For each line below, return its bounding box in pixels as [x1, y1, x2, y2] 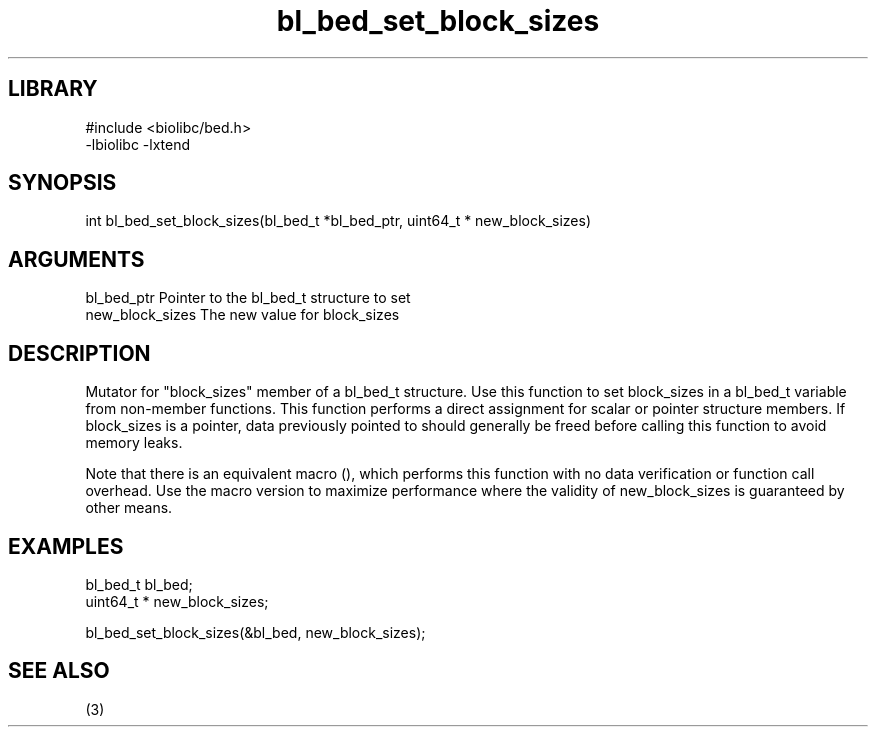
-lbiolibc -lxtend [85, 135, 191, 153]
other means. [85, 499, 173, 517]
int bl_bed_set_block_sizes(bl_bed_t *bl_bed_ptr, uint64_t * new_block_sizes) [85, 212, 591, 230]
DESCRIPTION [8, 340, 151, 366]
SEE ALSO [8, 658, 110, 684]
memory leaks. [85, 434, 183, 452]
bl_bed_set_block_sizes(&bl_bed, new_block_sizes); [85, 623, 426, 641]
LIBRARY [8, 76, 98, 102]
